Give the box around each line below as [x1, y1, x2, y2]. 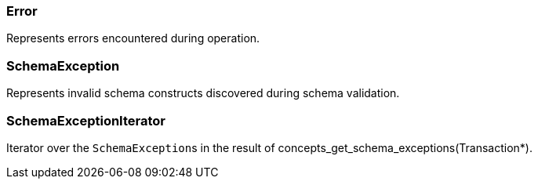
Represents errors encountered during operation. [6, 31, 260, 45]
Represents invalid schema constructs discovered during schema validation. [6, 86, 400, 100]
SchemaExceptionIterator [6, 112, 165, 129]
